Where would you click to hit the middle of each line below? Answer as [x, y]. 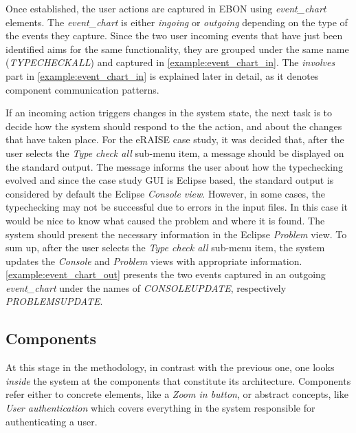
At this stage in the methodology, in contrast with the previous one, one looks [170, 367]
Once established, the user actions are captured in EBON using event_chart [166, 8]
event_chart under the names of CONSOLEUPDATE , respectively [146, 287]
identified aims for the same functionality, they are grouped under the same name [177, 49]
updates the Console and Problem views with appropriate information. [154, 261]
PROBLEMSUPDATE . [54, 301]
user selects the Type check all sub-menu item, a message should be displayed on [175, 152]
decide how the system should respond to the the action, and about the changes [174, 126]
